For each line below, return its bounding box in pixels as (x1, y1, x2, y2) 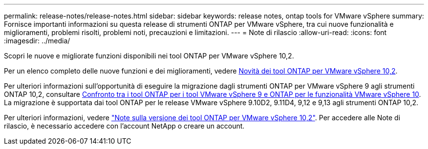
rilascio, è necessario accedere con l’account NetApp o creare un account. (4, 122, 245, 130)
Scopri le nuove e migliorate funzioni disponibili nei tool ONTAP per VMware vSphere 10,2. (4, 52, 294, 60)
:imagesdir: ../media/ (4, 37, 70, 45)
